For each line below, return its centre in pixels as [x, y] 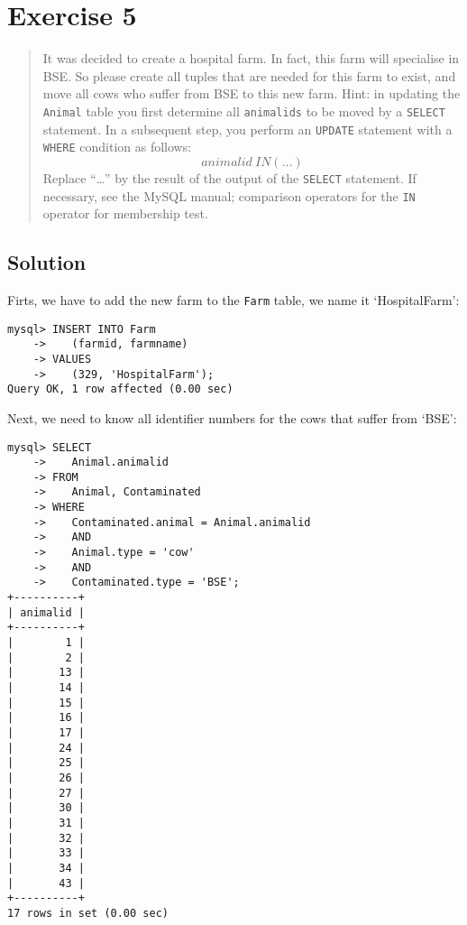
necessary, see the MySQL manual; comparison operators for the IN [229, 195]
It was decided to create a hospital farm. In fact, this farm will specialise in [251, 58]
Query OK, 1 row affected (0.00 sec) [120, 389]
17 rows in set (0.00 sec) [88, 913]
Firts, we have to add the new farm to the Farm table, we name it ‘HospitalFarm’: [233, 299]
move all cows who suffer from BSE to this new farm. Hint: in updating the [252, 93]
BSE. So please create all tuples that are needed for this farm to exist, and [249, 75]
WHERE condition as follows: [117, 147]
